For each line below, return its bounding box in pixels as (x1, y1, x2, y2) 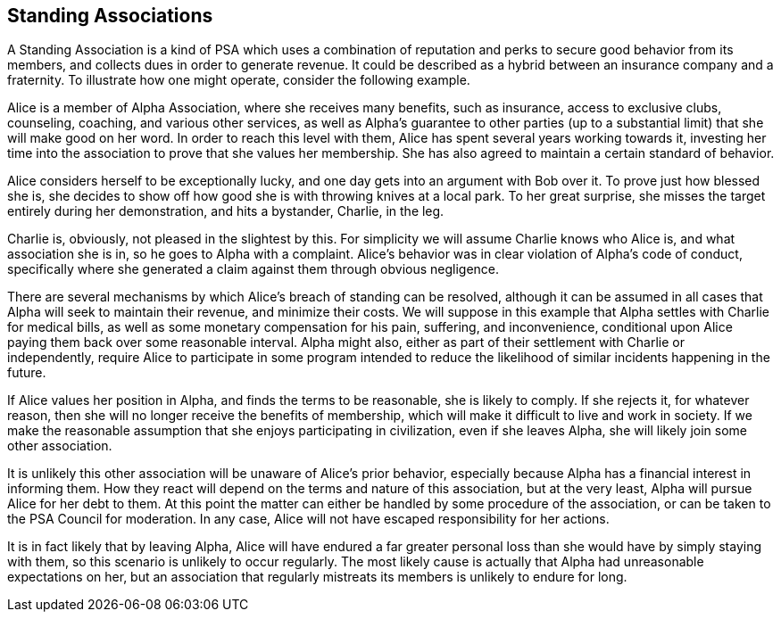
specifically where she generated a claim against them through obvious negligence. (7, 261, 500, 277)
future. (7, 365, 46, 381)
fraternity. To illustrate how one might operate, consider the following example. (7, 72, 470, 88)
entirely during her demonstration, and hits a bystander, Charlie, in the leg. (7, 203, 445, 219)
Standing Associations (7, 4, 213, 27)
